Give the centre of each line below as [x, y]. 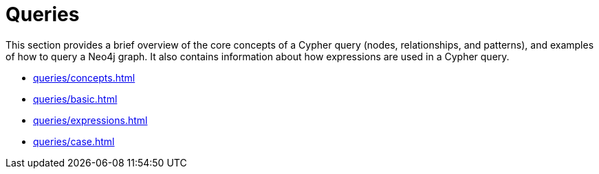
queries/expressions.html [90, 120]
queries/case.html [74, 141]
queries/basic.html [75, 99]
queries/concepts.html [84, 77]
